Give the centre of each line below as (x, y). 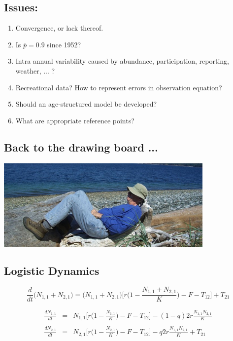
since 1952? (64, 44)
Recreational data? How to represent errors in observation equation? (119, 87)
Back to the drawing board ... (81, 147)
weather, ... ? (35, 70)
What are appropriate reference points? (75, 120)
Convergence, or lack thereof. (59, 28)
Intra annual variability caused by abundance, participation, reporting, (122, 61)
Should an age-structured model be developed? (86, 104)
